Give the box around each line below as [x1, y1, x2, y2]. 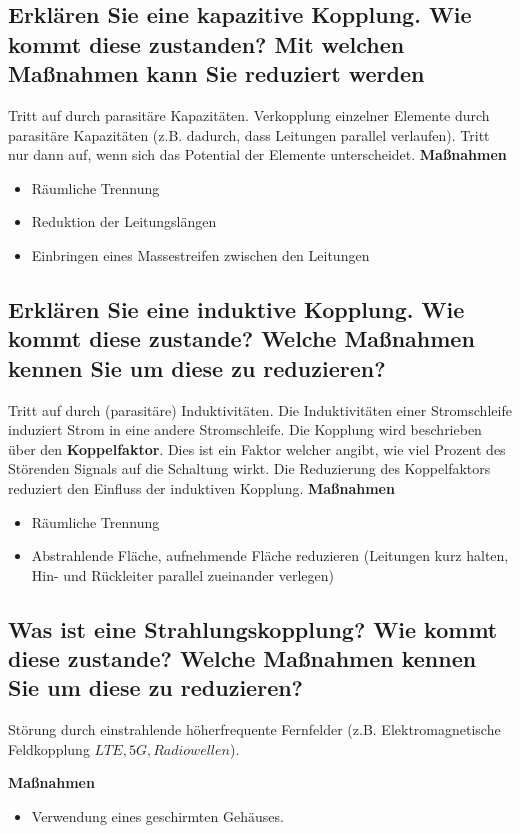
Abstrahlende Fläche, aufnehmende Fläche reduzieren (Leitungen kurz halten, [31, 545, 509, 566]
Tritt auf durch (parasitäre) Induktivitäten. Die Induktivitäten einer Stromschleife [8, 399, 512, 420]
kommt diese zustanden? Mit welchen [8, 28, 405, 59]
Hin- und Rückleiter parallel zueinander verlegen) [31, 564, 334, 585]
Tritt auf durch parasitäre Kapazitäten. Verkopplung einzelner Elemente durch [8, 104, 490, 125]
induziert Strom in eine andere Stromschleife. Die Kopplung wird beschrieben [8, 419, 482, 440]
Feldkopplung [8, 738, 90, 759]
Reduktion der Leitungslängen [31, 211, 217, 232]
